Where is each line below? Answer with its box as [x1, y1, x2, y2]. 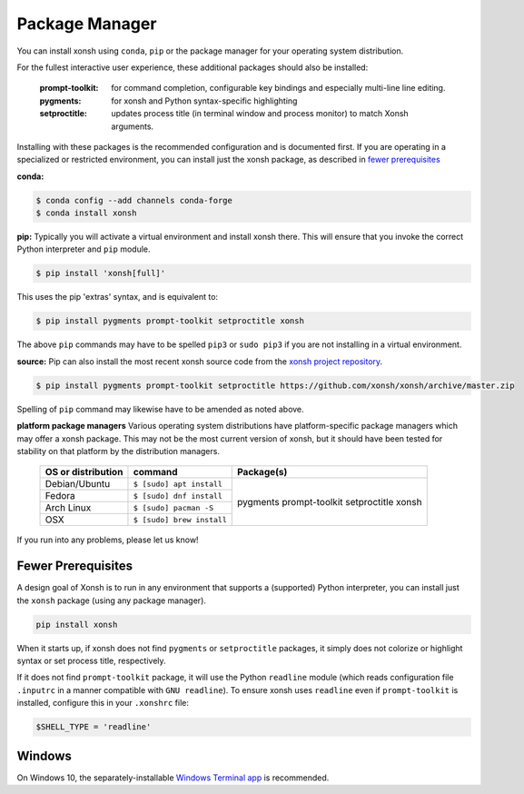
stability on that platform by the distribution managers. [16, 445, 220, 456]
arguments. [111, 121, 154, 132]
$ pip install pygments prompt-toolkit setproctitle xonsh [35, 316, 304, 326]
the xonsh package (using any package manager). [16, 595, 206, 606]
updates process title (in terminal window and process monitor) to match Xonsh [111, 108, 409, 119]
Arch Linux [44, 501, 92, 514]
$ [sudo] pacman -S [133, 502, 213, 512]
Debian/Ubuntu [44, 478, 111, 491]
